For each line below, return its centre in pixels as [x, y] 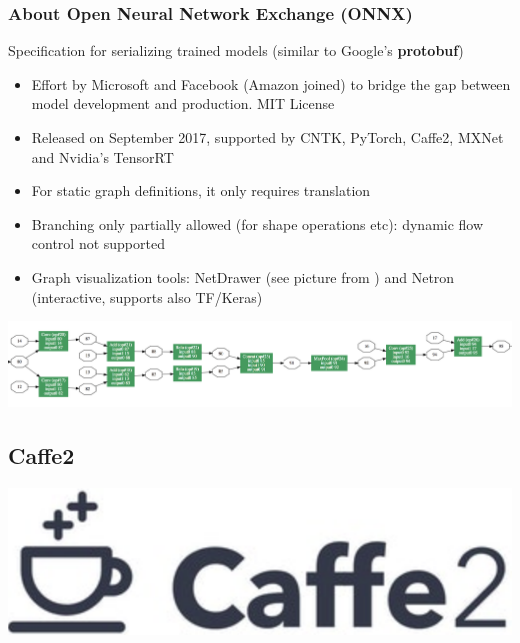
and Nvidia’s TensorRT [102, 156]
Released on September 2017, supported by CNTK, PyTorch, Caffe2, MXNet [267, 137]
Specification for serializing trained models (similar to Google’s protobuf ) [236, 50]
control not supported [98, 243]
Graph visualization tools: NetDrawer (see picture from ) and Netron [243, 276]
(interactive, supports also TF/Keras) [147, 296]
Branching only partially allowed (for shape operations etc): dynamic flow [257, 223]
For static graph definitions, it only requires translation [201, 190]
